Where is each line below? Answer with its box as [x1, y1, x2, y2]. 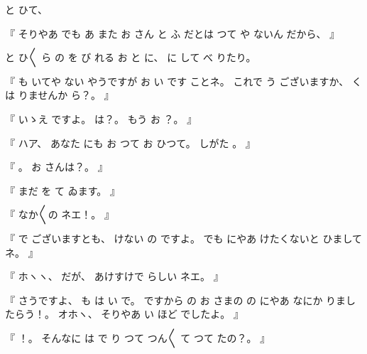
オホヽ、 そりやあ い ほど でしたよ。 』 [57, 306, 243, 321]
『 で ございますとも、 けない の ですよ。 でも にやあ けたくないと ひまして [5, 230, 363, 245]
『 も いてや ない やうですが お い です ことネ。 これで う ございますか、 [5, 73, 349, 88]
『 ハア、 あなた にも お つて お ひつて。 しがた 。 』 [5, 135, 256, 150]
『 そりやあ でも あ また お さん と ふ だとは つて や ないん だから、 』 [5, 26, 340, 41]
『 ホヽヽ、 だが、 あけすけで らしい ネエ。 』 [5, 269, 224, 284]
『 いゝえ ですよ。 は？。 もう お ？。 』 [5, 111, 197, 126]
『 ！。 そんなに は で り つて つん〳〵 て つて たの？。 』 [5, 330, 270, 345]
